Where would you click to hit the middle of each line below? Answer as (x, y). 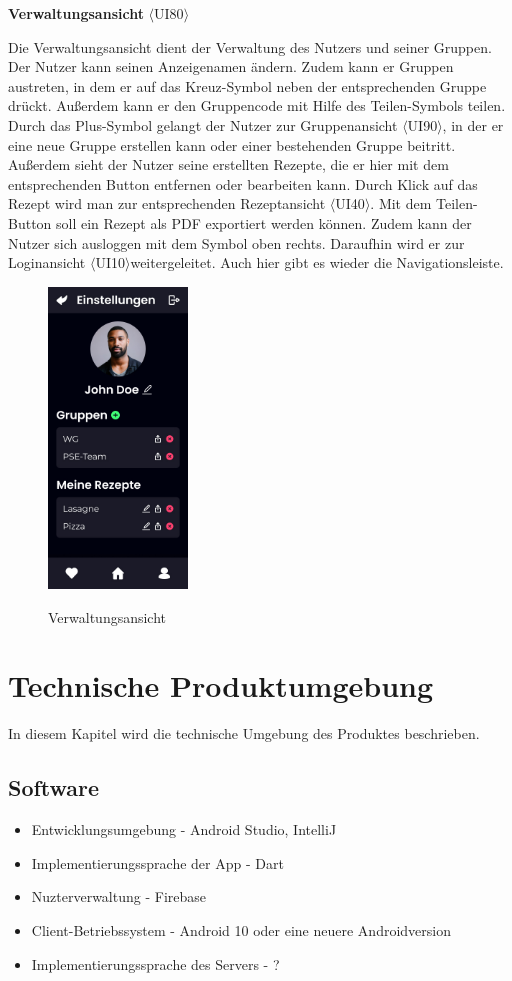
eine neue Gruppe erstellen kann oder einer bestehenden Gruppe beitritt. (232, 144)
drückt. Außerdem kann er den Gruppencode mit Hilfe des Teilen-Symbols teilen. (257, 105)
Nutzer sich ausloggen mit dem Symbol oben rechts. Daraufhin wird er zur (236, 242)
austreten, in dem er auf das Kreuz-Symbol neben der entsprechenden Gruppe (247, 85)
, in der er (473, 124)
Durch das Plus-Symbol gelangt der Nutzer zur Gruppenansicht (203, 124)
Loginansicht (47, 262)
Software (54, 787)
